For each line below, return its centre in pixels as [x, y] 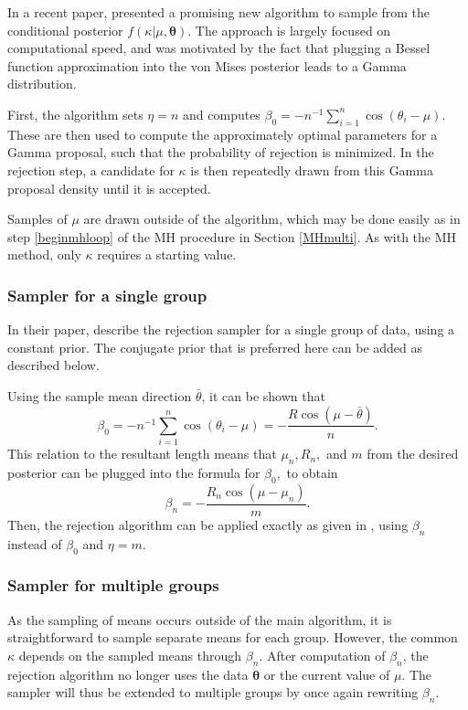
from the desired [413, 454]
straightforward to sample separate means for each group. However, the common [233, 637]
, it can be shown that [263, 395]
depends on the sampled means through [130, 655]
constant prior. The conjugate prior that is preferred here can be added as [215, 347]
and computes [222, 114]
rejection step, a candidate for [91, 170]
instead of [35, 543]
